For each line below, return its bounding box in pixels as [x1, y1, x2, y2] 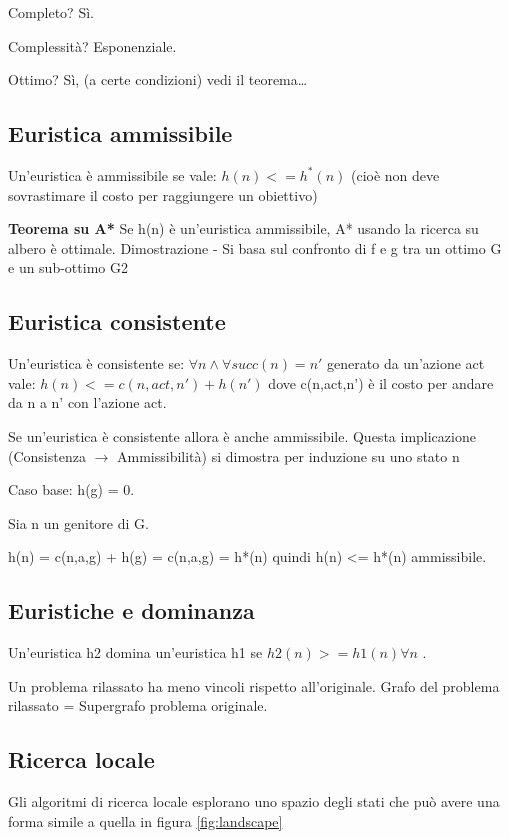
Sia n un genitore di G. [8, 512, 149, 533]
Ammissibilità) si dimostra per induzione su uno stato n [116, 445, 460, 466]
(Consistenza [8, 445, 86, 466]
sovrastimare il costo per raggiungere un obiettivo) [8, 184, 318, 205]
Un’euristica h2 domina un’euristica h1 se [8, 642, 263, 663]
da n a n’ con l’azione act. [8, 392, 167, 413]
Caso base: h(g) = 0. [8, 479, 135, 500]
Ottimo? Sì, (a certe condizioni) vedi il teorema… [8, 69, 308, 90]
